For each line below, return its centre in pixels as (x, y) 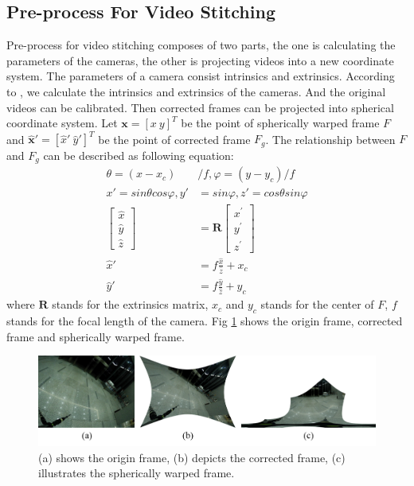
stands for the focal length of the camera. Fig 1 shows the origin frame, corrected (205, 321)
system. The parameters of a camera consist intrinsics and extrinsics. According (201, 76)
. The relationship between (330, 139)
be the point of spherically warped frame (280, 123)
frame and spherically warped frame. (96, 336)
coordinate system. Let (62, 123)
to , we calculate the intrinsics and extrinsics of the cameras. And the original (196, 91)
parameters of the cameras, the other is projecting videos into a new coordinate (200, 60)
